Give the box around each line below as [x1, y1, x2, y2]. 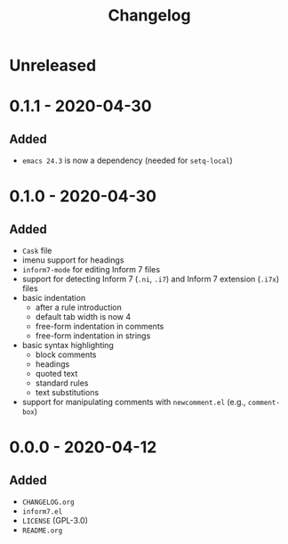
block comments [35, 349, 97, 361]
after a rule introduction [35, 302, 122, 313]
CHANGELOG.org [21, 498, 75, 507]
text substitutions [35, 387, 100, 398]
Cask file [21, 246, 52, 256]
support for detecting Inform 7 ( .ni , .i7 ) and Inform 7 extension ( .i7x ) [21, 273, 280, 285]
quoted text [35, 369, 78, 379]
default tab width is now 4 [35, 312, 132, 322]
